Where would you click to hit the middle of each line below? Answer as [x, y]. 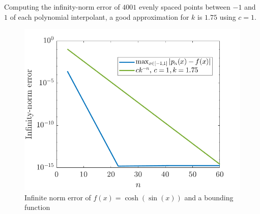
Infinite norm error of [58, 197]
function [37, 207]
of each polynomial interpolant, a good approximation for [99, 16]
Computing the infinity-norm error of [62, 7]
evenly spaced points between [185, 7]
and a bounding [209, 197]
